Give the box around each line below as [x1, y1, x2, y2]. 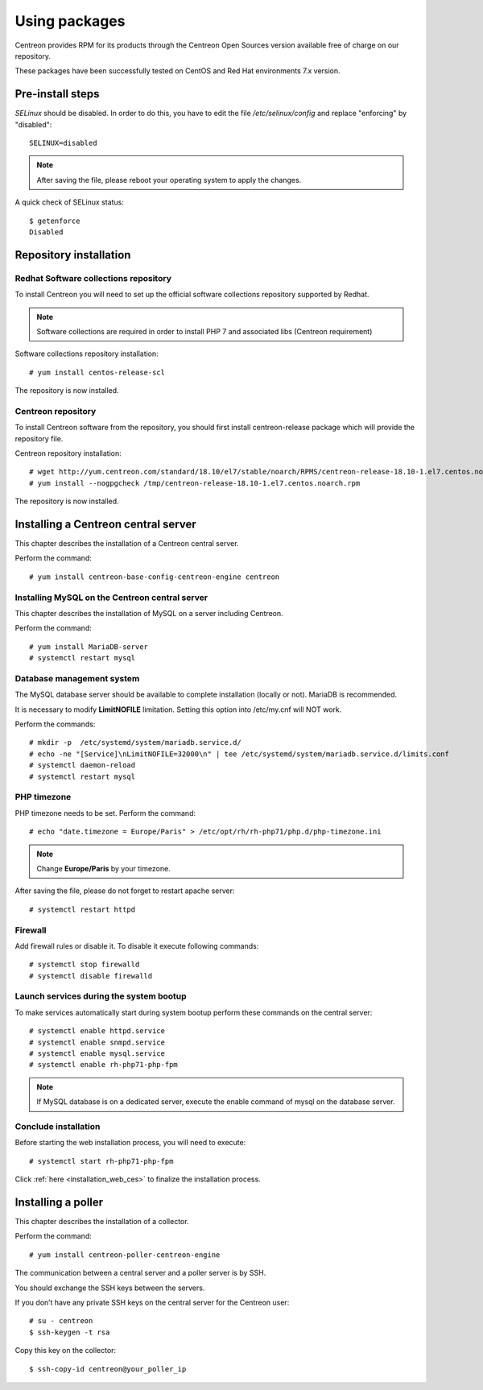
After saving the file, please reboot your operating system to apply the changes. [36, 175, 302, 184]
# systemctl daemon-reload [29, 761, 136, 770]
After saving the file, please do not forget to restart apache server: [14, 886, 235, 896]
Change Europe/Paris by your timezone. [36, 863, 171, 873]
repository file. [14, 433, 64, 443]
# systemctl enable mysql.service [29, 1049, 165, 1058]
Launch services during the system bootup [14, 991, 187, 1002]
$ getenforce [29, 216, 80, 225]
